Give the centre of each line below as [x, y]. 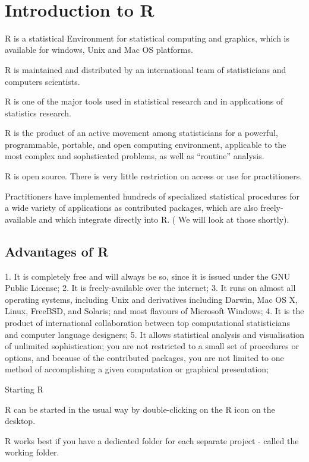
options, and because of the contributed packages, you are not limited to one [144, 357]
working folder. [32, 452]
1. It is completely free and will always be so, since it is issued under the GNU [148, 276]
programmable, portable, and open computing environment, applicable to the [146, 144]
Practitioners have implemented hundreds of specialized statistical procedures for [152, 196]
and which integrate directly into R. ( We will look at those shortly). [164, 219]
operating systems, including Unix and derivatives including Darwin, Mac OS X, [152, 299]
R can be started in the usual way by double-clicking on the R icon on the [140, 409]
